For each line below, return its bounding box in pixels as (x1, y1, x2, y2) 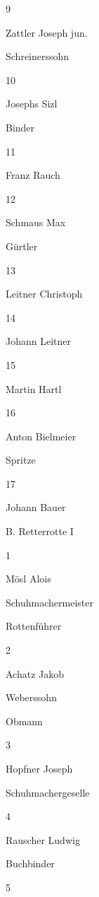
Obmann (6, 713, 43, 728)
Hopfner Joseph (6, 761, 73, 775)
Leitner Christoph (6, 286, 83, 301)
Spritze (6, 452, 36, 467)
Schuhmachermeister (6, 594, 93, 609)
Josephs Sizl (6, 96, 58, 111)
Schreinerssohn (6, 49, 70, 64)
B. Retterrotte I (6, 524, 74, 539)
